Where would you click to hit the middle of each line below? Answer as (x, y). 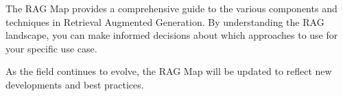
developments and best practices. (75, 84)
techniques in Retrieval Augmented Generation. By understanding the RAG (165, 21)
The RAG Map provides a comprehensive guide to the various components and (171, 8)
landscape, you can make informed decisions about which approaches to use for (172, 35)
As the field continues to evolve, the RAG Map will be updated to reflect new (169, 71)
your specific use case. (51, 48)
